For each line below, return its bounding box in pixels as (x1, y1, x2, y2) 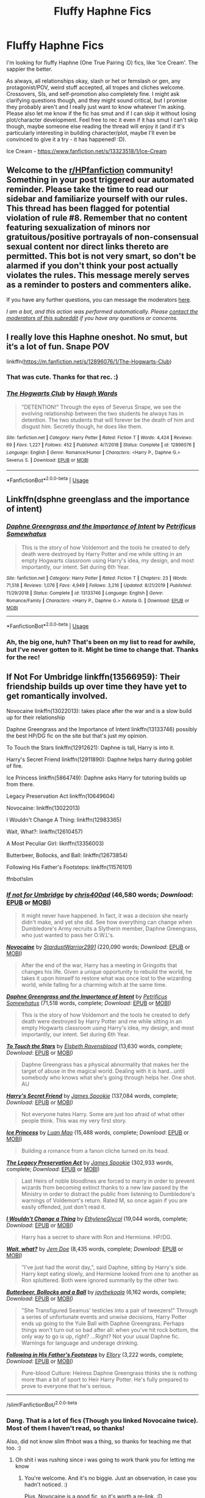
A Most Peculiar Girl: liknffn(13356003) (6, 839, 104, 847)
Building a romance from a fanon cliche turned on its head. (21, 1147, 170, 1155)
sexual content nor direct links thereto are (6, 241, 169, 252)
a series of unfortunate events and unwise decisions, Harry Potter (21, 1313, 187, 1321)
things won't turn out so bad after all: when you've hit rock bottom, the (21, 1326, 199, 1334)
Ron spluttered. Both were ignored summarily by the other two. (21, 1277, 180, 1284)
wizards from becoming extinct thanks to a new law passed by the (21, 1184, 189, 1191)
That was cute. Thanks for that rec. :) (6, 373, 118, 381)
